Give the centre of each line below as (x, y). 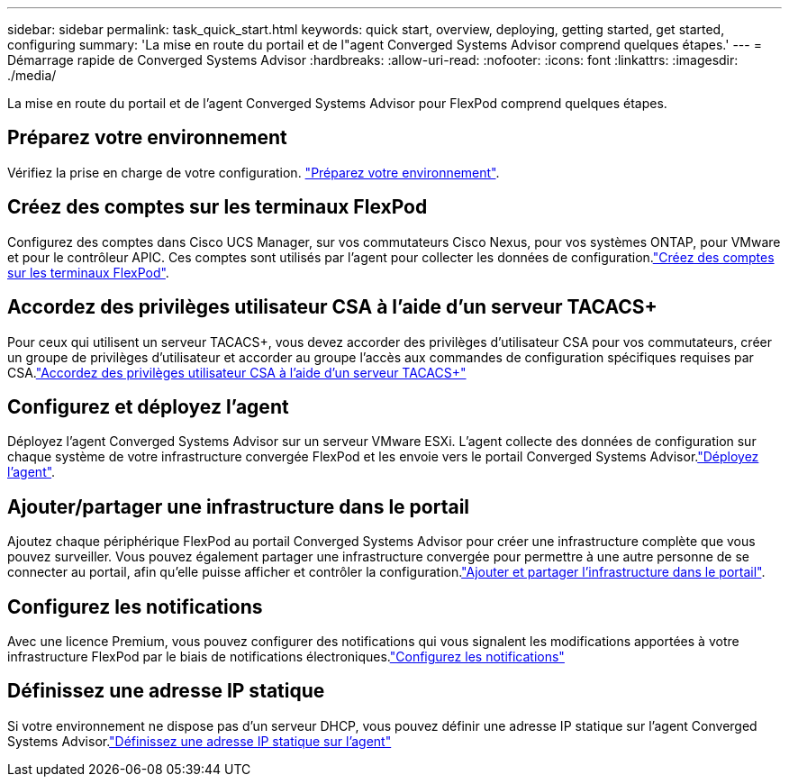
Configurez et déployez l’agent (148, 406)
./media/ (32, 75)
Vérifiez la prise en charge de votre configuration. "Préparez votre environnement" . (254, 172)
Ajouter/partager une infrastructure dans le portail (239, 506)
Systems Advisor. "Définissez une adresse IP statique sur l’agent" (200, 741)
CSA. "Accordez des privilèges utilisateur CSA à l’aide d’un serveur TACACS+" (237, 372)
